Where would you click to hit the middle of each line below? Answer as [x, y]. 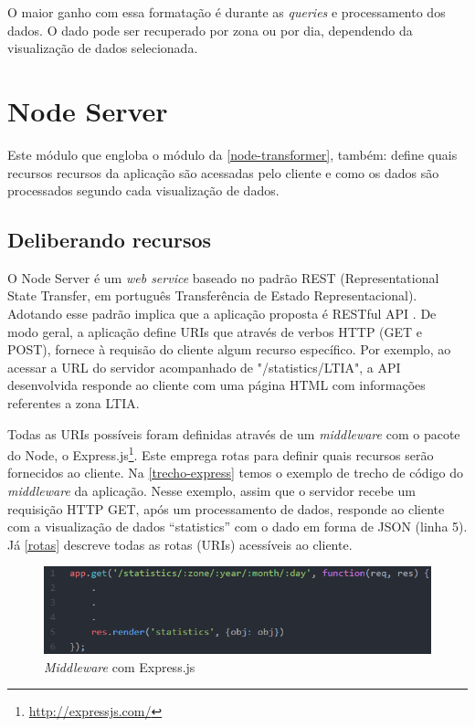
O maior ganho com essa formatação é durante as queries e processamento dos [227, 12]
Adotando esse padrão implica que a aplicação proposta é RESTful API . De [222, 314]
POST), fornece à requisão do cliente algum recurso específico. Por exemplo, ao [229, 349]
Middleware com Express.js [120, 666]
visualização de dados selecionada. [103, 48]
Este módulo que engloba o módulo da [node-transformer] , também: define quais [232, 154]
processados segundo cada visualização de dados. [143, 190]
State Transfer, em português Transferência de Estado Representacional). [212, 295]
